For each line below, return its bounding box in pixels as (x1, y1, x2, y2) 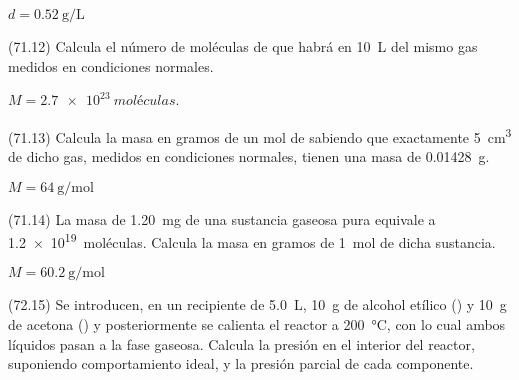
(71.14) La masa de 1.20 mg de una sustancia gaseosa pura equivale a (8, 208, 436, 229)
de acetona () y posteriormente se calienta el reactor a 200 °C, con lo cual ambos (8, 314, 506, 335)
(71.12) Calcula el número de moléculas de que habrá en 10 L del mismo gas (8, 36, 478, 56)
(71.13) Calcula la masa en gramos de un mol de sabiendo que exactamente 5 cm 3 (8, 123, 512, 147)
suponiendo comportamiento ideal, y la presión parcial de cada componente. (8, 353, 474, 374)
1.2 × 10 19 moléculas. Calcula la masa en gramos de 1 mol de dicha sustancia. (8, 229, 496, 252)
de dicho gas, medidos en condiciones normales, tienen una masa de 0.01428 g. (8, 146, 490, 167)
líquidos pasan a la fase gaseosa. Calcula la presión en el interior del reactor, (8, 333, 475, 354)
